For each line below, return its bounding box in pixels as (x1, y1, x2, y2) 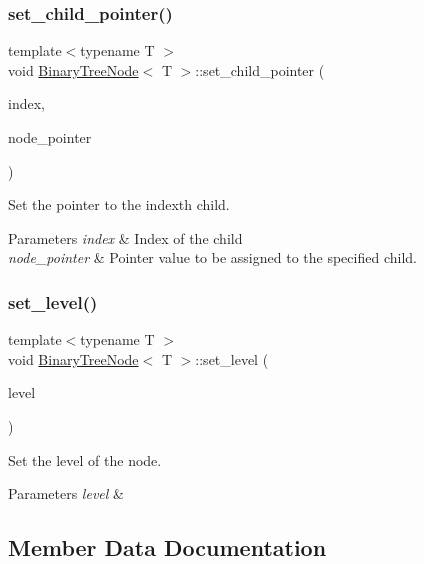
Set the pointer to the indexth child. (8, 194, 230, 215)
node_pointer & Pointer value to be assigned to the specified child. (8, 247, 417, 268)
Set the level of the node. (8, 449, 162, 470)
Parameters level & (8, 483, 124, 504)
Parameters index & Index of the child (8, 227, 243, 248)
